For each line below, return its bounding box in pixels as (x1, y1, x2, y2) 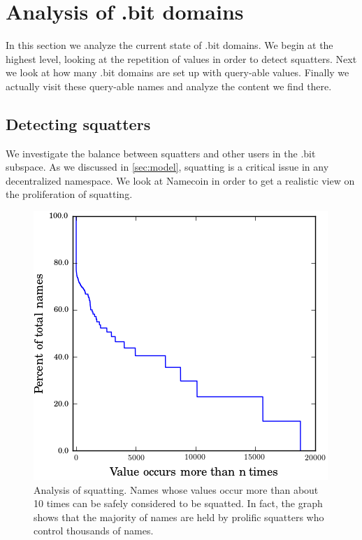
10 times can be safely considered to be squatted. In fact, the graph (34, 496, 323, 511)
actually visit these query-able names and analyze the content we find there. (6, 78, 332, 93)
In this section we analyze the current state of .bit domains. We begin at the (6, 38, 333, 52)
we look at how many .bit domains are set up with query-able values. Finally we (6, 65, 349, 80)
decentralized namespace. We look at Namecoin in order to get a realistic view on (6, 173, 355, 187)
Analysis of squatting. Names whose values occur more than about (34, 482, 319, 497)
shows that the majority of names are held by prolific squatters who (34, 509, 324, 524)
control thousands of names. (34, 523, 154, 538)
